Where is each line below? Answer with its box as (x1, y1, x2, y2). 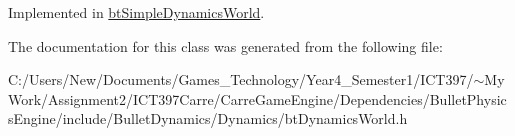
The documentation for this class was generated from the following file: (8, 35, 443, 56)
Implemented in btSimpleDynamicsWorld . (8, 2, 265, 22)
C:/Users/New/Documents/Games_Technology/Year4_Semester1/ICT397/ (8, 69, 474, 90)
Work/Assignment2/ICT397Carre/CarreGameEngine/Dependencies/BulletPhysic (8, 88, 507, 109)
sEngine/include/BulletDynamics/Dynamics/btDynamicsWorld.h (8, 108, 408, 129)
